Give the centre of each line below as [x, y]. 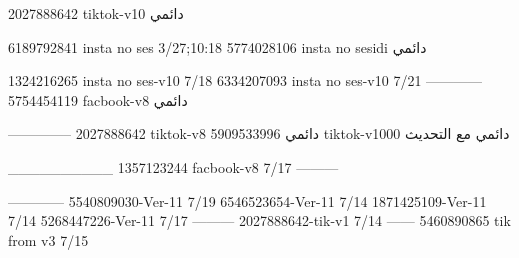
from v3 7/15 [48, 239]
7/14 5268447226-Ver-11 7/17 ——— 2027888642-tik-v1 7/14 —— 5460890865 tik [259, 220]
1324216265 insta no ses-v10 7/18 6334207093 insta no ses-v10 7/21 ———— [245, 80]
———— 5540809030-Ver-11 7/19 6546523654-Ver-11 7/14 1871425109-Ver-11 [247, 200]
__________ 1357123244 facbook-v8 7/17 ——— [173, 166]
